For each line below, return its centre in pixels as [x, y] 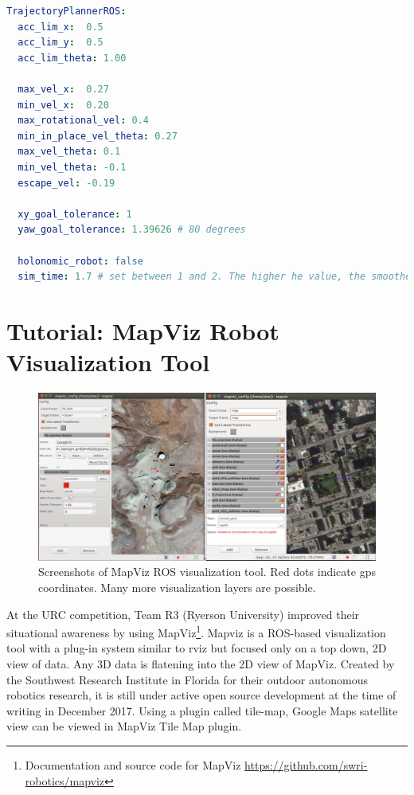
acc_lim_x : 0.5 [61, 27]
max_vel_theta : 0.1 [69, 152]
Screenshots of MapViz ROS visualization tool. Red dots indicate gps [207, 572]
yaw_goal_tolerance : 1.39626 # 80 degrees [132, 230]
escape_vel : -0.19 [66, 183]
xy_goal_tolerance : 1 [75, 214]
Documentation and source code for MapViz [133, 764]
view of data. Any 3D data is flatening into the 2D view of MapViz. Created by [201, 663]
